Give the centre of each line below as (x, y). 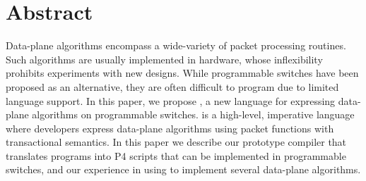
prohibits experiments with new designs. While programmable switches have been (182, 73)
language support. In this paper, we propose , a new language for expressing (171, 100)
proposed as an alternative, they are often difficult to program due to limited (172, 86)
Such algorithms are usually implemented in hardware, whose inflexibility (164, 59)
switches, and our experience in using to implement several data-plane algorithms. (183, 169)
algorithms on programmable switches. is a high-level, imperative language (193, 114)
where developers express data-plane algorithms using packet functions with (170, 128)
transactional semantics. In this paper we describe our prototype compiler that (176, 142)
